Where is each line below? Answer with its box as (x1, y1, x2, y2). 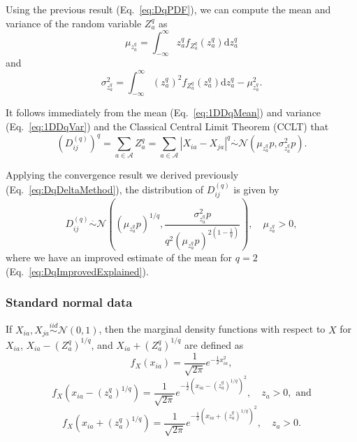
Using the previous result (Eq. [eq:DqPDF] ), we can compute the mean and (6, 2, 331, 16)
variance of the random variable (6, 15, 142, 30)
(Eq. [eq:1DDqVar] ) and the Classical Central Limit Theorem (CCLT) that (6, 118, 329, 133)
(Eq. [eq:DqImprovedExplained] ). (6, 263, 149, 278)
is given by (233, 181, 279, 196)
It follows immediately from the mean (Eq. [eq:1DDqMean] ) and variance (6, 105, 321, 120)
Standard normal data (6, 293, 133, 311)
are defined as (184, 337, 244, 352)
